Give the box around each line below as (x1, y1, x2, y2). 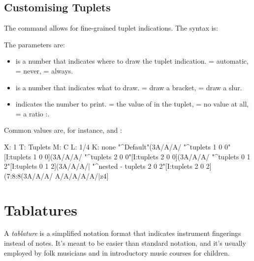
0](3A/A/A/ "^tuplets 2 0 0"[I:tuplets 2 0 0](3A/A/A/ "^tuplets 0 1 (44, 151, 251, 161)
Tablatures (4, 199, 77, 220)
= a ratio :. (15, 108, 50, 118)
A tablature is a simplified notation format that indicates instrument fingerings (4, 228, 241, 238)
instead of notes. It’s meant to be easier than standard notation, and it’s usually (4, 238, 246, 248)
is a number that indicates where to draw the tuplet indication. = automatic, (15, 56, 249, 66)
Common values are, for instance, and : (4, 125, 122, 135)
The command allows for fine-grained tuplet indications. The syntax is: (4, 23, 218, 33)
